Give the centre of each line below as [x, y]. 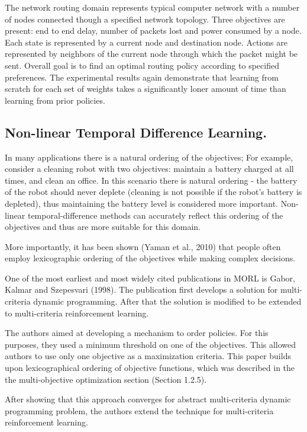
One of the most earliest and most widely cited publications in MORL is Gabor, [150, 278]
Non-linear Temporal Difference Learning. [136, 132]
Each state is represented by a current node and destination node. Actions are [146, 42]
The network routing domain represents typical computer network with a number [152, 7]
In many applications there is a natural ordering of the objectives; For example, [149, 157]
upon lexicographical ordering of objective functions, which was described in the [150, 368]
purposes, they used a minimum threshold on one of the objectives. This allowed [151, 344]
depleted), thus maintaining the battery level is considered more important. [142, 203]
